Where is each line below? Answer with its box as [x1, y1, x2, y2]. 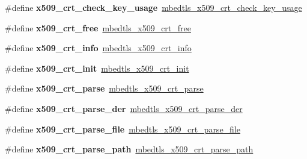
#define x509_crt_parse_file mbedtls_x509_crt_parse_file [5, 122, 240, 135]
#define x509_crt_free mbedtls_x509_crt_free [5, 21, 191, 34]
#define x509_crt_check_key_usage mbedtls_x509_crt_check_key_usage [5, 1, 302, 13]
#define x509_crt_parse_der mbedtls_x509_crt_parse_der [5, 102, 243, 114]
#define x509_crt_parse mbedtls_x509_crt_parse [5, 82, 204, 95]
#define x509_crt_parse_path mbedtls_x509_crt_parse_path [5, 143, 254, 155]
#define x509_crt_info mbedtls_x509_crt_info [5, 42, 192, 54]
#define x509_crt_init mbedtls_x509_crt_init [5, 61, 189, 74]
